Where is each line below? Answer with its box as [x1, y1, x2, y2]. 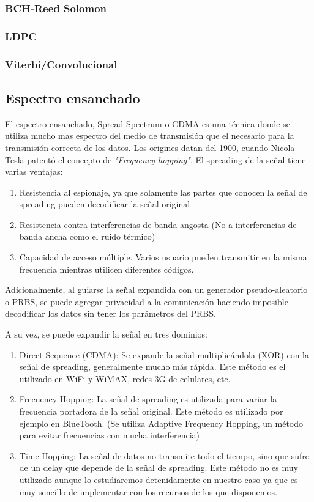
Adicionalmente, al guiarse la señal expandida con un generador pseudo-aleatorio [5, 283, 308, 296]
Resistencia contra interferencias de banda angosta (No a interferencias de [19, 218, 297, 231]
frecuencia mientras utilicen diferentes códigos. [19, 262, 194, 275]
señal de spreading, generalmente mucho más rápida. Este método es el [19, 360, 286, 373]
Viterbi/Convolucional [5, 56, 118, 72]
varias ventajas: [5, 165, 63, 178]
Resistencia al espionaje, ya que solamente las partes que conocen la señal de [19, 185, 307, 198]
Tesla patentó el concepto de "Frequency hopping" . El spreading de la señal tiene [5, 153, 306, 166]
